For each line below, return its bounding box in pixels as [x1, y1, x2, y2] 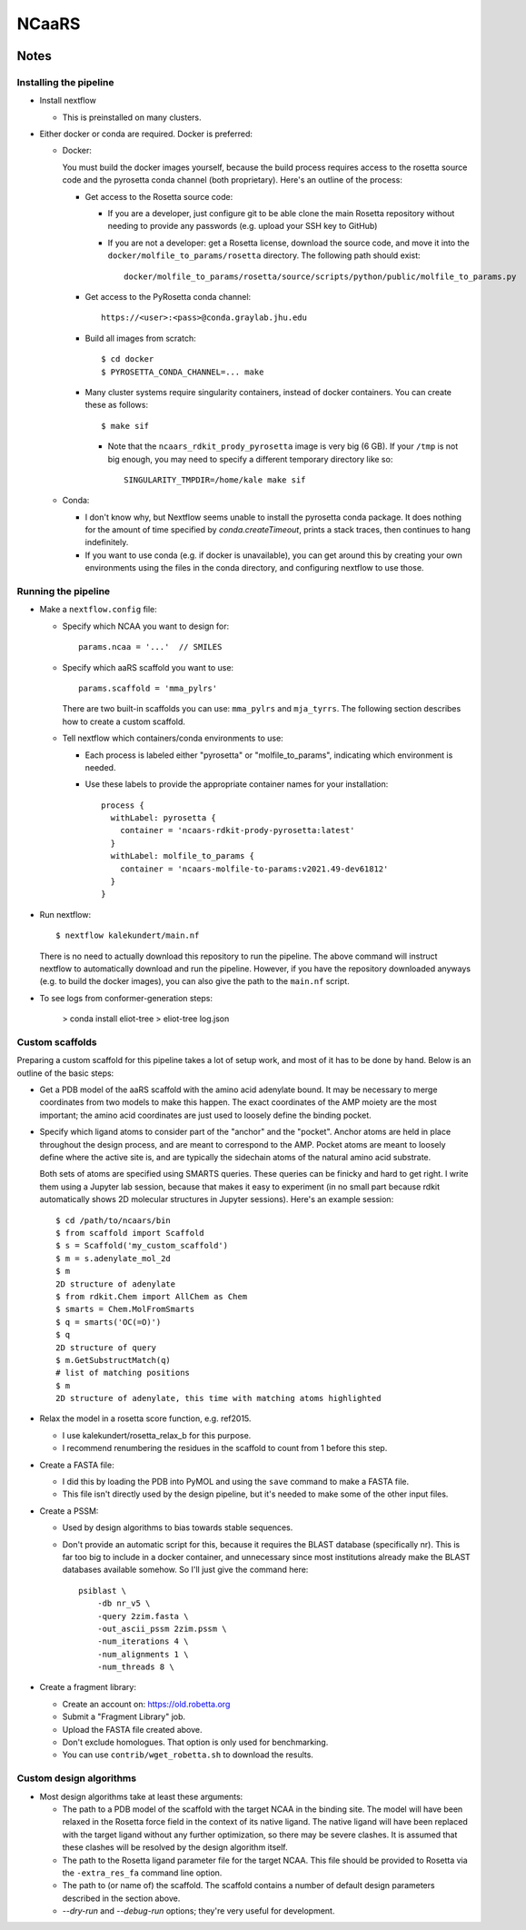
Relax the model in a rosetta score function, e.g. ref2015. [39, 1413, 252, 1424]
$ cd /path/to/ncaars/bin [55, 1215, 172, 1226]
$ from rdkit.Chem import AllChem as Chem [55, 1291, 248, 1301]
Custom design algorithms [16, 1772, 136, 1785]
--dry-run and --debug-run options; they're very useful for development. [62, 1905, 335, 1916]
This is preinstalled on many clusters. [62, 112, 202, 123]
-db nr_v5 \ [96, 1598, 151, 1608]
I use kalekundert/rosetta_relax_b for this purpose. [62, 1429, 252, 1440]
